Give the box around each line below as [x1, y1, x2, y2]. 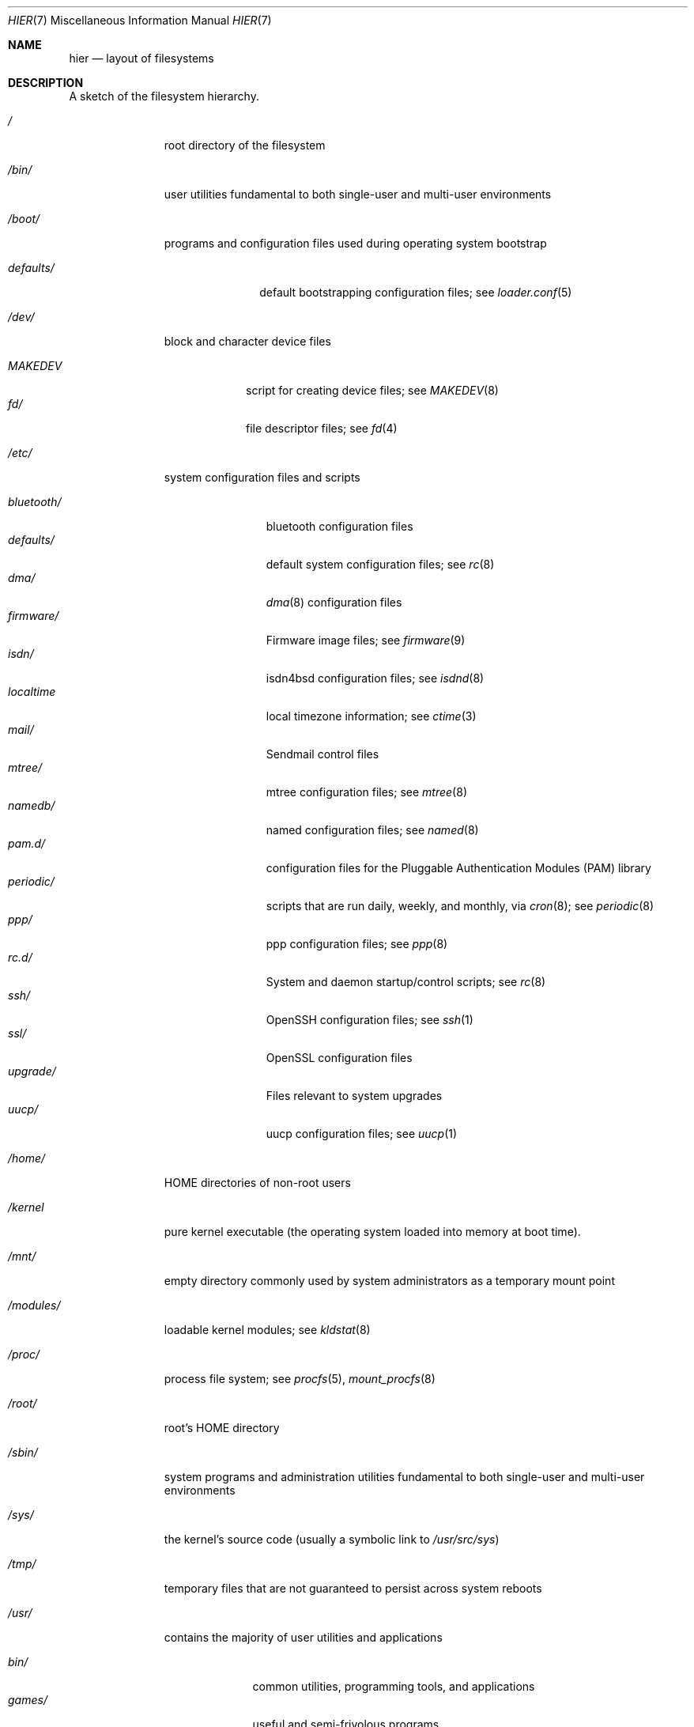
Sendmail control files [266, 747, 379, 761]
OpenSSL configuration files [266, 1051, 413, 1064]
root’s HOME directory [164, 1421, 280, 1434]
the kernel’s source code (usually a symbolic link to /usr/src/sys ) [164, 1532, 500, 1546]
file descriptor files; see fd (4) [246, 421, 398, 435]
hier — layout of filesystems [69, 51, 214, 65]
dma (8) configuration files [266, 595, 402, 609]
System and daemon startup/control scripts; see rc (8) [266, 975, 546, 988]
